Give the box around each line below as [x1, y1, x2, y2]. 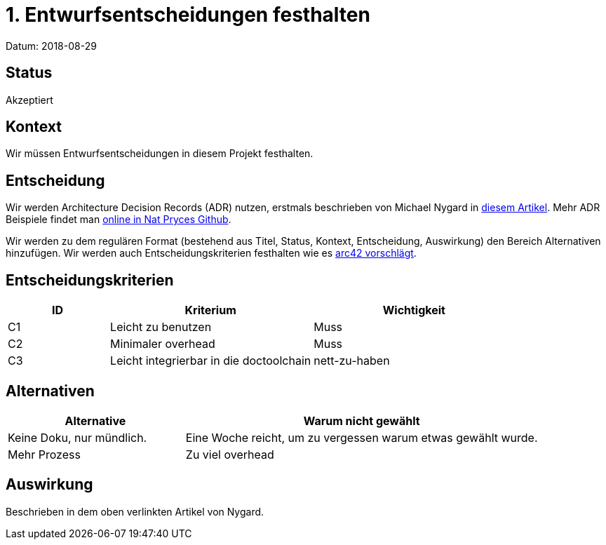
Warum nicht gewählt [303, 413, 420, 428]
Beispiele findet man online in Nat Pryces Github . [6, 213, 231, 226]
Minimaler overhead [110, 337, 215, 351]
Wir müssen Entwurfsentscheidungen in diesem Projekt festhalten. [6, 147, 314, 160]
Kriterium [184, 303, 236, 318]
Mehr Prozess [8, 447, 81, 462]
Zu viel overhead [185, 447, 274, 462]
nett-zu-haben [314, 354, 390, 368]
